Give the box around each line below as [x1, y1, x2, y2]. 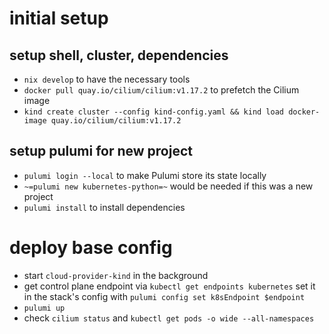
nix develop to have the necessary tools [23, 73, 191, 85]
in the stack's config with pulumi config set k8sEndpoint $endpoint [23, 290, 306, 302]
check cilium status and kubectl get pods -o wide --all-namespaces [23, 312, 315, 324]
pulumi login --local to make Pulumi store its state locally [23, 169, 267, 181]
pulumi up [23, 303, 66, 313]
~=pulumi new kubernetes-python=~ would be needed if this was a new [23, 180, 314, 192]
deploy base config [9, 237, 173, 259]
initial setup [9, 7, 109, 30]
